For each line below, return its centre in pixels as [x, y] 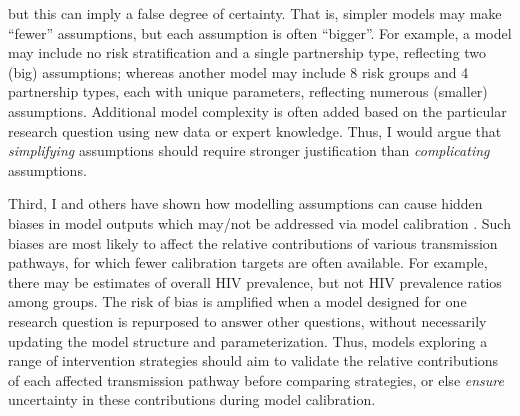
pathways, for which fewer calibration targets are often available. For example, [248, 262]
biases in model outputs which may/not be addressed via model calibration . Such [259, 222]
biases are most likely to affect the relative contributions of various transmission [253, 242]
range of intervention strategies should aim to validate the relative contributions [253, 360]
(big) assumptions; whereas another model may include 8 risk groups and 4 [238, 71]
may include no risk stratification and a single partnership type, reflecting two [247, 52]
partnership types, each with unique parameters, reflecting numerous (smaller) [248, 91]
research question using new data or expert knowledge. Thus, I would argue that [255, 130]
